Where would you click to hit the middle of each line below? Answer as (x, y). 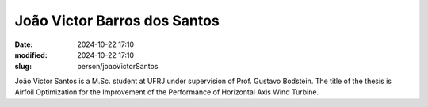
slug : (23, 67)
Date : (24, 44)
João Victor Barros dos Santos (117, 21)
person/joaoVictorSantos (118, 67)
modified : (31, 55)
